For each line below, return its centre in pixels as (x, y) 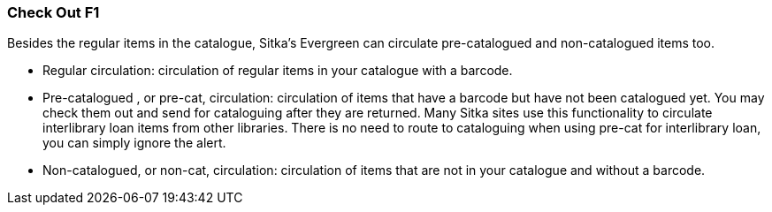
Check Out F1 (54, 12)
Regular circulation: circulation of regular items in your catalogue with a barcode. (278, 71)
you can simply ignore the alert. (134, 143)
